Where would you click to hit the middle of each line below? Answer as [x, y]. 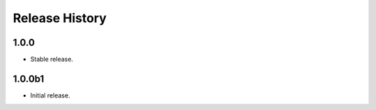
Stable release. [52, 59]
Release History [60, 18]
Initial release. [50, 95]
